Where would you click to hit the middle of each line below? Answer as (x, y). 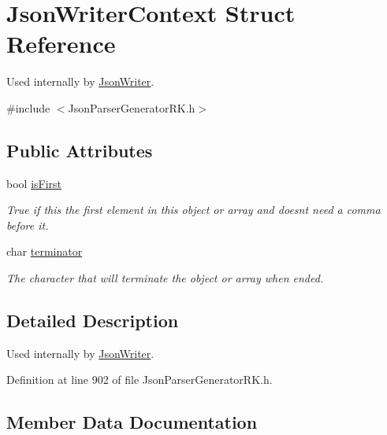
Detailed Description (93, 321)
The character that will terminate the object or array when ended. (165, 278)
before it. (28, 225)
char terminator (45, 251)
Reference (61, 44)
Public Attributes (80, 150)
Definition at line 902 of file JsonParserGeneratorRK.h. (140, 380)
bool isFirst (34, 183)
